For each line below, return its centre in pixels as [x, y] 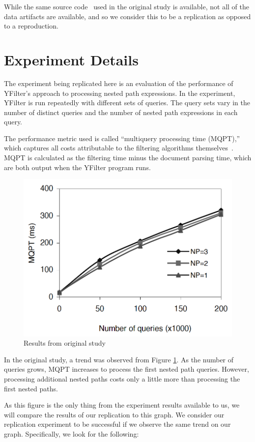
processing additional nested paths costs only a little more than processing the [122, 378]
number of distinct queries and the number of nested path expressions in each [121, 112]
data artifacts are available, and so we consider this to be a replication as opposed [127, 16]
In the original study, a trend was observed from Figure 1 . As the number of [119, 359]
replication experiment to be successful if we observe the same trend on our [117, 424]
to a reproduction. [31, 26]
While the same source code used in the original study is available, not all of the [127, 6]
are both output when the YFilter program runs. [77, 167]
